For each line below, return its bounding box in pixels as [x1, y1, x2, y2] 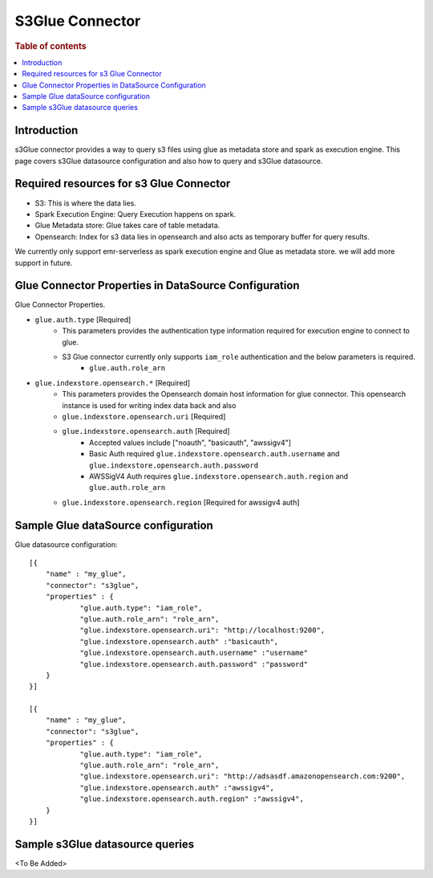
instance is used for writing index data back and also [62, 400, 237, 410]
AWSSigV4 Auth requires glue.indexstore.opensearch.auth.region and [89, 471, 349, 481]
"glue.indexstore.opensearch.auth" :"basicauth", [79, 637, 279, 646]
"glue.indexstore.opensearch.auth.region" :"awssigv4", [79, 794, 304, 803]
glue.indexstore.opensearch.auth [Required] [62, 427, 230, 436]
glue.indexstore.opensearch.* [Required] [34, 378, 191, 387]
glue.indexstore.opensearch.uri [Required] [62, 411, 226, 421]
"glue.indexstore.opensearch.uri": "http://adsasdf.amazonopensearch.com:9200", [79, 772, 406, 781]
